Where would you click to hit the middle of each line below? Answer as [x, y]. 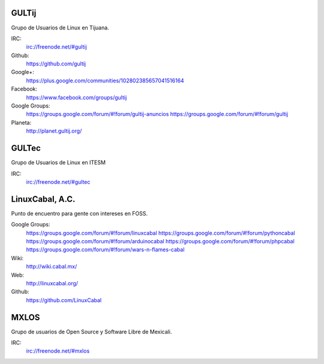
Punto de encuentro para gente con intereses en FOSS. [79, 213]
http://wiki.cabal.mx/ [52, 267]
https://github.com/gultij [56, 64]
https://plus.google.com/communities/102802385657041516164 [105, 80]
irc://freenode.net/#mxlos [58, 351]
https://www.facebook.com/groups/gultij [76, 97]
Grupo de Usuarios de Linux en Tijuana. [60, 28]
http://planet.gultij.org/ [54, 131]
